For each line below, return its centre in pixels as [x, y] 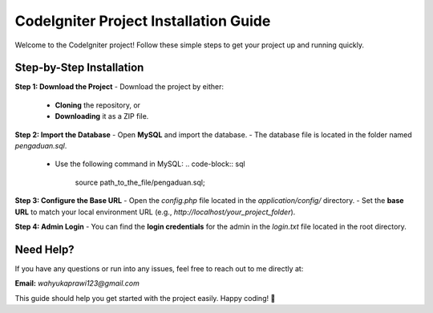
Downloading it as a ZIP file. [102, 116]
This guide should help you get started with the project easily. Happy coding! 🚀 [145, 298]
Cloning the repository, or [97, 105]
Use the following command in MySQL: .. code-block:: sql [150, 164]
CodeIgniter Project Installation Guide [143, 21]
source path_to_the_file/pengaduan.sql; [140, 182]
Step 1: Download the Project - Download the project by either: [119, 87]
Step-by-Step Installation [79, 68]
